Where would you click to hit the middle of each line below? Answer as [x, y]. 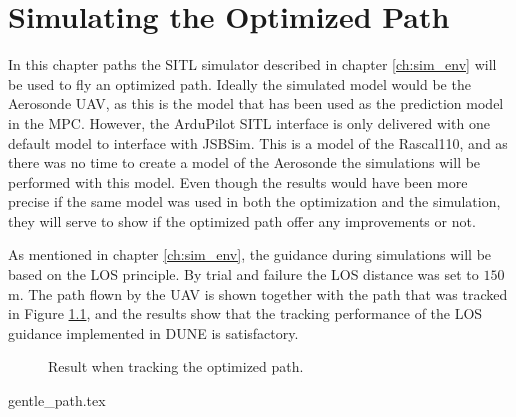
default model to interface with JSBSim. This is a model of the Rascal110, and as [258, 142]
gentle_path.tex [57, 400]
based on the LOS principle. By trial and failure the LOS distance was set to [243, 274]
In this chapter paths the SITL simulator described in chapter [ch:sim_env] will [252, 64]
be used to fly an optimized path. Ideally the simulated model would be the [239, 83]
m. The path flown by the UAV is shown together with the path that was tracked [258, 293]
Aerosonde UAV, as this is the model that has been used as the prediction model [256, 103]
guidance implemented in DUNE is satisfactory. [153, 332]
